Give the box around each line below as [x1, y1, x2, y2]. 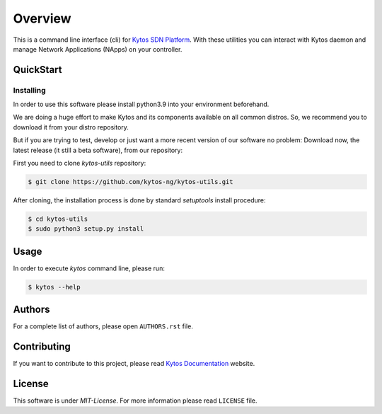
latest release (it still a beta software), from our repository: [13, 146, 183, 154]
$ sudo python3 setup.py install [28, 225, 144, 233]
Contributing [13, 340, 71, 353]
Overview [13, 11, 71, 26]
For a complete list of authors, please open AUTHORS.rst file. [13, 322, 194, 330]
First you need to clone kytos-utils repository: [13, 159, 146, 168]
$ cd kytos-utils [28, 215, 88, 223]
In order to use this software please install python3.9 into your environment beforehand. [13, 100, 270, 109]
